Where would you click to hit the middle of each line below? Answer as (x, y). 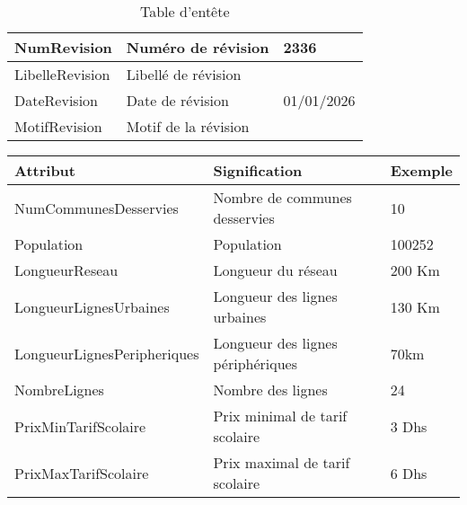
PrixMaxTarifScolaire (82, 473)
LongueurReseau (66, 270)
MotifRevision (58, 126)
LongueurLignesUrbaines (92, 306)
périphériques (256, 363)
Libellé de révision (184, 74)
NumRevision (63, 47)
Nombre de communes (282, 197)
